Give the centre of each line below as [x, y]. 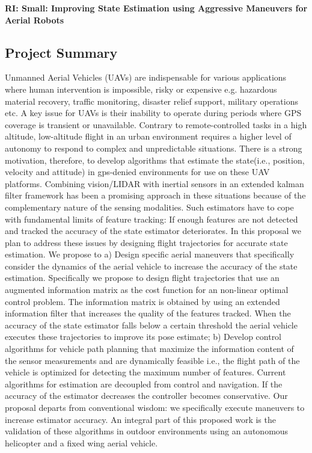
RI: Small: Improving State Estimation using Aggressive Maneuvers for [156, 8]
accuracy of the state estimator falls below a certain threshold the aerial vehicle [151, 325]
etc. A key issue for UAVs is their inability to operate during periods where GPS [153, 113]
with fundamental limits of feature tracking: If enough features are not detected [151, 219]
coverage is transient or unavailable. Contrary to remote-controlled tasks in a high [156, 124]
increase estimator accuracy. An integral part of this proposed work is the [140, 419]
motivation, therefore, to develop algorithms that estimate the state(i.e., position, [155, 160]
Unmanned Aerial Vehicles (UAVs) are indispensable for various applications [146, 77]
